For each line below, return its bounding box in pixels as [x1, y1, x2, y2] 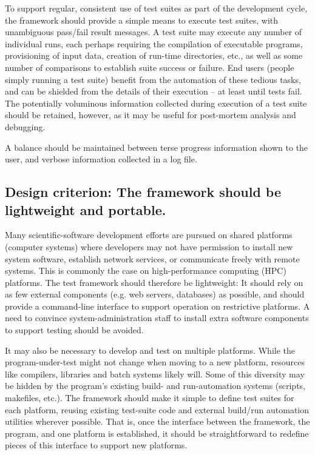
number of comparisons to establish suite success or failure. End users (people [5, 61, 294, 73]
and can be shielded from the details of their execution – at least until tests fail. [5, 85, 302, 98]
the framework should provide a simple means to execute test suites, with [5, 13, 279, 26]
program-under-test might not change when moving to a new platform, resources [5, 356, 305, 368]
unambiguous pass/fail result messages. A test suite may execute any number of [5, 25, 302, 38]
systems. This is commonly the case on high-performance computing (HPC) [5, 264, 286, 277]
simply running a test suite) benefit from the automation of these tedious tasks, [5, 73, 301, 85]
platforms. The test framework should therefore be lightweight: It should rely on [5, 276, 303, 288]
